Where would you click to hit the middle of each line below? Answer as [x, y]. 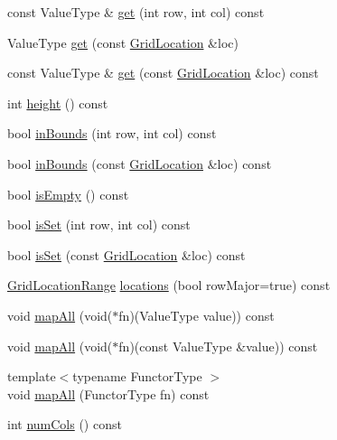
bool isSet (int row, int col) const [99, 225]
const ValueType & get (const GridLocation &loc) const [163, 73]
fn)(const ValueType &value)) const [218, 346]
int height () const [58, 103]
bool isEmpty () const [68, 194]
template [32, 376]
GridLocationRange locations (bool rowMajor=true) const [169, 285]
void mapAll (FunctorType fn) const [108, 393]
